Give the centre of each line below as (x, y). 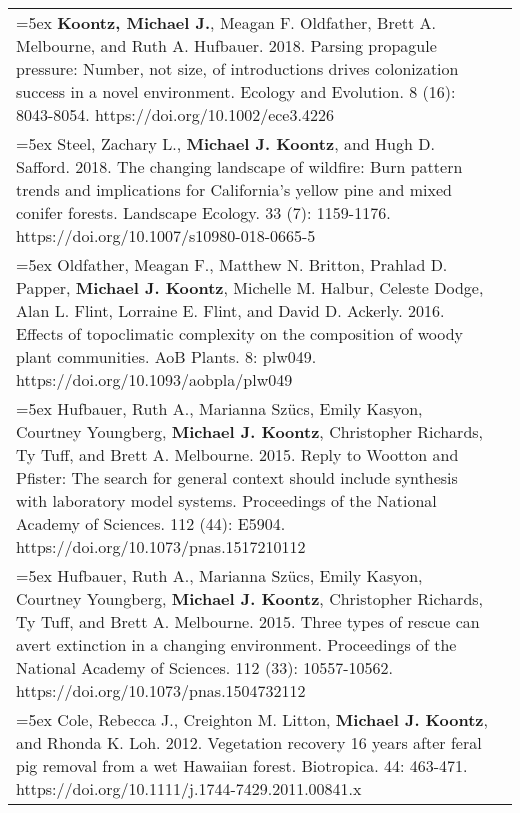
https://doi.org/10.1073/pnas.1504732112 (161, 690)
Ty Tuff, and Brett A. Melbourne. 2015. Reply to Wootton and (237, 454)
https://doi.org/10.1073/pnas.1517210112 (161, 546)
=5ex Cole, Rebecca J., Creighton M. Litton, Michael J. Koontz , (252, 719)
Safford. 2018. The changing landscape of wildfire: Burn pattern (239, 166)
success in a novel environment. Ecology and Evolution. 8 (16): (236, 91)
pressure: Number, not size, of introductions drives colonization (237, 68)
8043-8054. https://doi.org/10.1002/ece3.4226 (175, 114)
